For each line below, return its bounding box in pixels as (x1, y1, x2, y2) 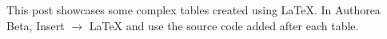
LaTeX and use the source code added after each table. (89, 17, 359, 33)
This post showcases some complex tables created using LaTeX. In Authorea (6, 2, 381, 18)
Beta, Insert (6, 17, 65, 33)
